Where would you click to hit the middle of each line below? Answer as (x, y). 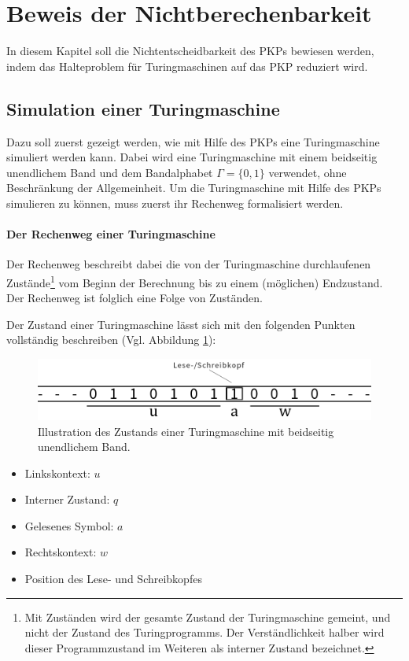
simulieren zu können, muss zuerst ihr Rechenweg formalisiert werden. (175, 203)
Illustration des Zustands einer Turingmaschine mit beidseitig (186, 431)
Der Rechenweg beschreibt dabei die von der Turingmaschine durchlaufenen (189, 264)
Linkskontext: (57, 473)
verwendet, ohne (308, 172)
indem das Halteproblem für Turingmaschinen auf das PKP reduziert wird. (187, 66)
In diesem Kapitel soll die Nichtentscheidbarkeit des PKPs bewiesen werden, (190, 51)
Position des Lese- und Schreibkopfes (113, 579)
